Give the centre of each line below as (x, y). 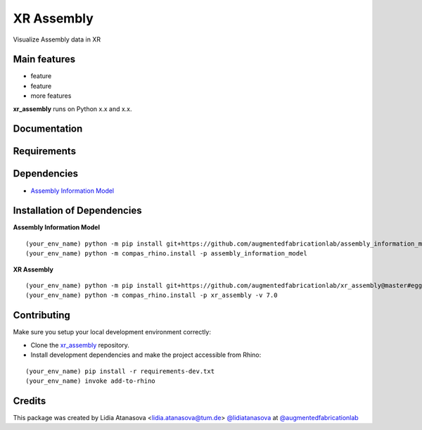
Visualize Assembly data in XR (57, 39)
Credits (30, 401)
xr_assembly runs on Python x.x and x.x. (73, 108)
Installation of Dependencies (77, 211)
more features (51, 96)
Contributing (41, 316)
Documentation (48, 129)
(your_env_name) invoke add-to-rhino (91, 381)
